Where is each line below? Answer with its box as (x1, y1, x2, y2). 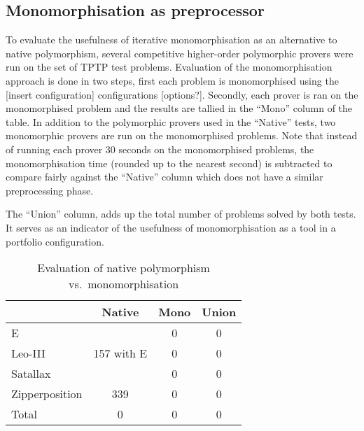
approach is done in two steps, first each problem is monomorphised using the (6, 73, 339, 87)
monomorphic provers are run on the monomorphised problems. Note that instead (6, 128, 358, 143)
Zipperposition (11, 386, 83, 402)
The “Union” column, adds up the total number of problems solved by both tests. (6, 206, 356, 221)
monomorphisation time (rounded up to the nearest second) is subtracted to (6, 155, 332, 170)
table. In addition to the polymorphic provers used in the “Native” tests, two (6, 114, 336, 129)
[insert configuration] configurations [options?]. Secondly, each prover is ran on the (6, 87, 358, 101)
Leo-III (11, 345, 45, 362)
